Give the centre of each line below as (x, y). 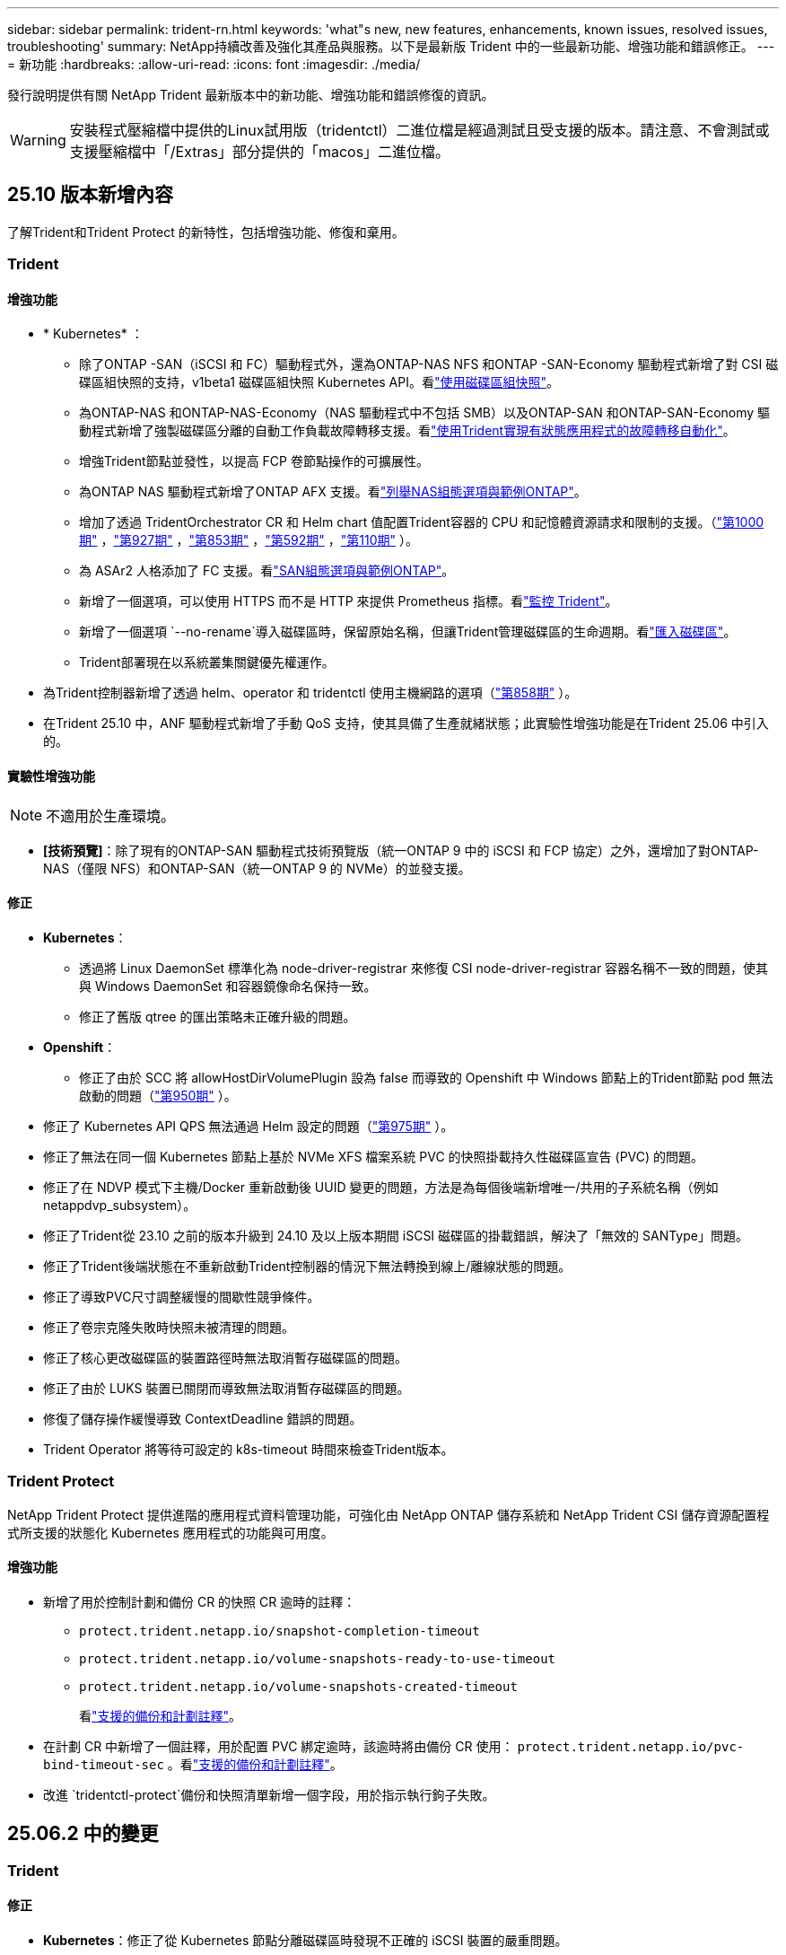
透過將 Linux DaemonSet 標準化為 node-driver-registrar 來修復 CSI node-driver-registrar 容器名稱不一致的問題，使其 (424, 968)
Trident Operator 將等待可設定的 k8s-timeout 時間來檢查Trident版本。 (249, 1449)
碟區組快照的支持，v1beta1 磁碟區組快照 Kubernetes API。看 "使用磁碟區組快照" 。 (319, 382)
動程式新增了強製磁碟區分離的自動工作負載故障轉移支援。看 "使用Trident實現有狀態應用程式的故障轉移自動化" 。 (407, 431)
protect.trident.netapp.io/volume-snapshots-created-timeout (298, 1686)
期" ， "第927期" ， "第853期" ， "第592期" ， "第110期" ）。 (249, 540)
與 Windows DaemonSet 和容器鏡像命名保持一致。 (228, 986)
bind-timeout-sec (104, 1764)
